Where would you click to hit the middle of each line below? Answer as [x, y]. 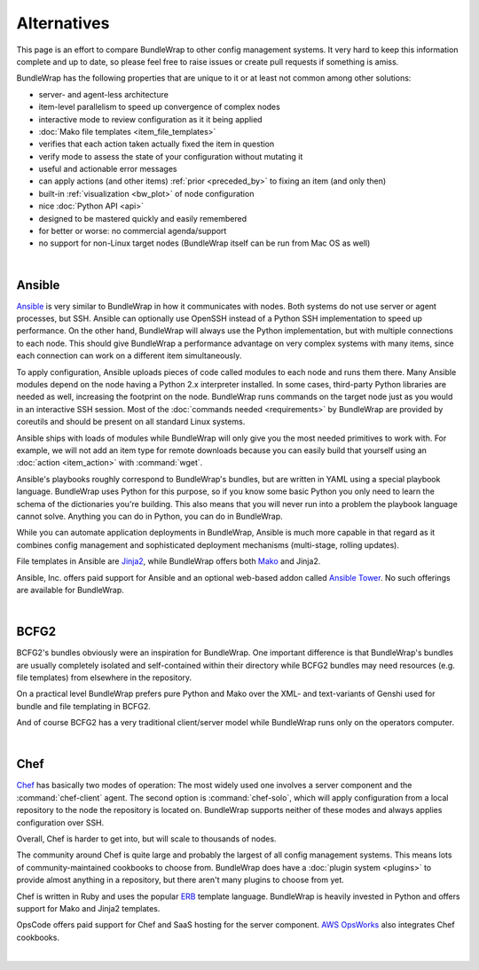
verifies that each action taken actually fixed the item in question [157, 144]
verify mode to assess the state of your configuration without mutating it [171, 156]
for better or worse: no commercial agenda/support [133, 231]
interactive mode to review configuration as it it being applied [150, 119]
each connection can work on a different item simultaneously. [129, 356]
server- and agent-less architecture [103, 94]
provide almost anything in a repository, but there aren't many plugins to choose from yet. [181, 880]
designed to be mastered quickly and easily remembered [143, 218]
